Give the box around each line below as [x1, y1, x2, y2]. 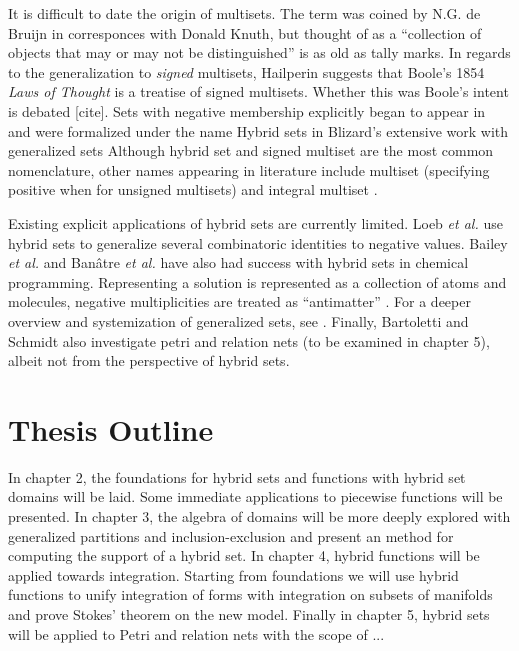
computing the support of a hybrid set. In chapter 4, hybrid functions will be [8, 545, 480, 566]
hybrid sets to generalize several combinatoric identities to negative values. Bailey [8, 232, 508, 253]
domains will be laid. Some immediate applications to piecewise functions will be [8, 486, 503, 507]
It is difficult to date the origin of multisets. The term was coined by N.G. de [8, 3, 481, 23]
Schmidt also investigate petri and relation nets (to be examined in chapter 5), [8, 330, 490, 351]
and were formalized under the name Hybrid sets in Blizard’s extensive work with [8, 120, 509, 141]
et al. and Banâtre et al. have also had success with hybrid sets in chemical [8, 252, 469, 273]
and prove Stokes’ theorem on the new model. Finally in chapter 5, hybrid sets [8, 603, 490, 624]
